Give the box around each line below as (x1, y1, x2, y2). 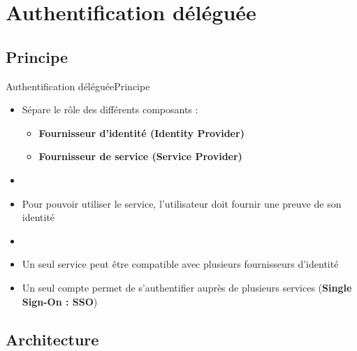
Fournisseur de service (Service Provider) (38, 149, 242, 164)
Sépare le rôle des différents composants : (22, 102, 198, 117)
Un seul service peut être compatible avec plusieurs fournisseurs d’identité (22, 257, 339, 271)
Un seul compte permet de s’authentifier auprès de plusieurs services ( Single (22, 280, 352, 294)
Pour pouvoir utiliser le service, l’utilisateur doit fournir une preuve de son (22, 196, 342, 210)
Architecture (6, 328, 99, 350)
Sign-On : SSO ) (22, 294, 98, 308)
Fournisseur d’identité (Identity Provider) (38, 125, 245, 140)
